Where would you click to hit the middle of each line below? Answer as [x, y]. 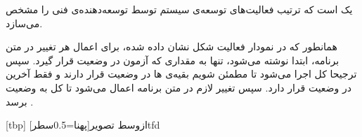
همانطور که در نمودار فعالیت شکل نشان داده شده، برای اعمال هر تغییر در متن [172, 46]
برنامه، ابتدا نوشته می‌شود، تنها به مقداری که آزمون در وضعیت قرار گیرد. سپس [173, 60]
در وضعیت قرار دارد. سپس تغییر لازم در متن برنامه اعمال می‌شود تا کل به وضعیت [179, 87]
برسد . [20, 101]
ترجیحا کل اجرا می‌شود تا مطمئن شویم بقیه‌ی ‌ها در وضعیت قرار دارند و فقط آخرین [181, 74]
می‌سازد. [24, 23]
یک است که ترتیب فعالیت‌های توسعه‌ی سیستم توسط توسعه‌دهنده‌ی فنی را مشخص [179, 9]
